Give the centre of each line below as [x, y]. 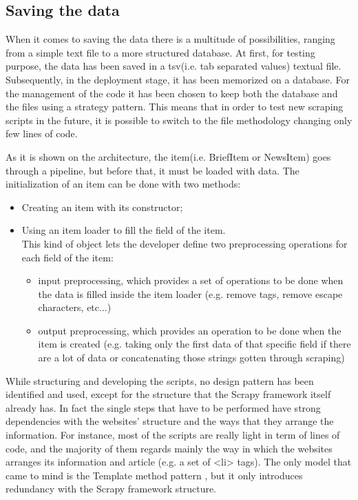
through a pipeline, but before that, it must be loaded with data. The [152, 170]
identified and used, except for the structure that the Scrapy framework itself [168, 394]
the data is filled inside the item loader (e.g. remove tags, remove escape [190, 293]
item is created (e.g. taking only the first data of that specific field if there [194, 344]
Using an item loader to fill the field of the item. [124, 230]
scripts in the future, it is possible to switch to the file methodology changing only [179, 120]
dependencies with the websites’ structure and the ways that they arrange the [170, 421]
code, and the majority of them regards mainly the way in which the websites [169, 448]
